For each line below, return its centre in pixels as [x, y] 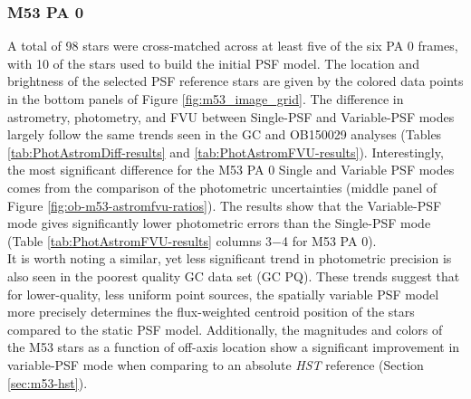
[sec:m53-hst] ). [48, 382]
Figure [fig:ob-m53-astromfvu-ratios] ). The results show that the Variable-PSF [225, 205]
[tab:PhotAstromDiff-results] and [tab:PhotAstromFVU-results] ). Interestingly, [226, 152]
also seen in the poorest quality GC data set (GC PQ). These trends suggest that [234, 275]
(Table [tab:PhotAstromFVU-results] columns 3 [140, 240]
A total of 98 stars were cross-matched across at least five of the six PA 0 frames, [233, 46]
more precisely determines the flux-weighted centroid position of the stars [211, 312]
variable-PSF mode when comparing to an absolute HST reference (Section [216, 364]
